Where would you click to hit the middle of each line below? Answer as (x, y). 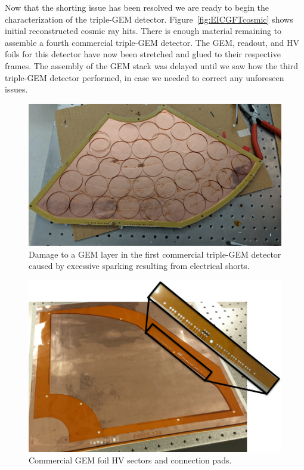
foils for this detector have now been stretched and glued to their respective (143, 54)
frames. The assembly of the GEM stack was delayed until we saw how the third (151, 65)
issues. (16, 89)
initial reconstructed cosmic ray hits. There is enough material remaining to (143, 31)
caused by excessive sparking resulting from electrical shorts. (139, 266)
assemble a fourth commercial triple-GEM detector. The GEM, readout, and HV (152, 42)
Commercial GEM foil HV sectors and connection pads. (130, 460)
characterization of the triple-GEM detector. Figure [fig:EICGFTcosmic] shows (149, 19)
